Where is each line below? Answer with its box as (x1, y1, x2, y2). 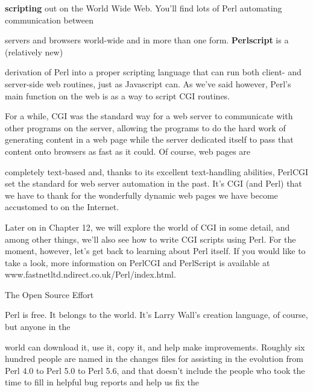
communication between (5, 13, 93, 26)
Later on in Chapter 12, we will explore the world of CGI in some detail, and (5, 220, 290, 233)
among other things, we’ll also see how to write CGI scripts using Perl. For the (5, 232, 296, 245)
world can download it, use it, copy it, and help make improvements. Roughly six (5, 340, 305, 353)
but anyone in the (5, 320, 71, 333)
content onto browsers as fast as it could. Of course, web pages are (5, 145, 251, 157)
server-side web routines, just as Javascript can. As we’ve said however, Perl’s (5, 77, 291, 90)
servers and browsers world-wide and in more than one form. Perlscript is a (5, 34, 289, 46)
